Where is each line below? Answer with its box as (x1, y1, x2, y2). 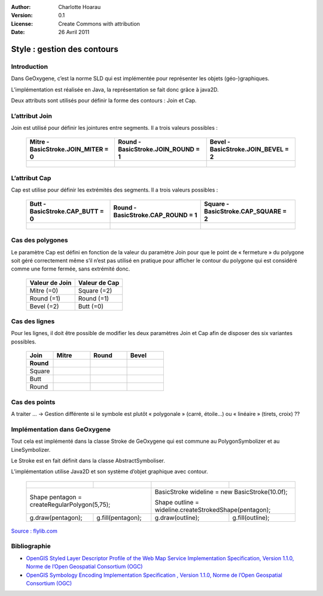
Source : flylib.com (11, 527, 58, 534)
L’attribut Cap (11, 174, 51, 183)
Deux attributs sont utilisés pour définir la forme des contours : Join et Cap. (11, 97, 197, 104)
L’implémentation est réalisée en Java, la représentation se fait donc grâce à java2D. (11, 86, 219, 93)
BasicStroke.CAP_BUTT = (29, 207, 104, 215)
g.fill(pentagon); (96, 513, 142, 522)
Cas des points (11, 398, 56, 406)
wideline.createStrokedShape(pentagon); (154, 506, 271, 514)
